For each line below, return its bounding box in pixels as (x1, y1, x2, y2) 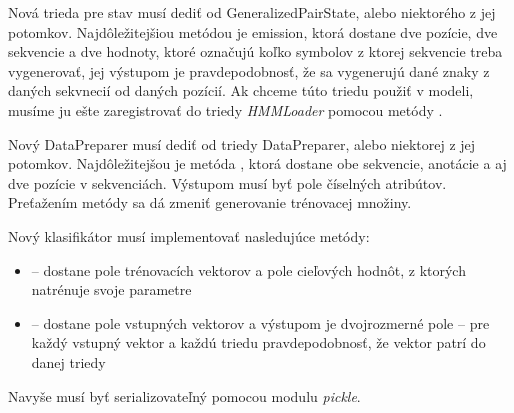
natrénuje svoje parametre (31, 279, 192, 300)
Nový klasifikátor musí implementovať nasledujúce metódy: (8, 225, 370, 246)
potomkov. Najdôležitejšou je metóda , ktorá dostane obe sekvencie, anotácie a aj (8, 153, 507, 174)
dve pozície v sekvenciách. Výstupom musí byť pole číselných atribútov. (8, 172, 447, 193)
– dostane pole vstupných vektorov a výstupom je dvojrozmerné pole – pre (31, 312, 490, 333)
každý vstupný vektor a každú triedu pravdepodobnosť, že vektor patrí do (31, 332, 486, 353)
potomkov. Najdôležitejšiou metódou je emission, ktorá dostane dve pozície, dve (8, 21, 498, 42)
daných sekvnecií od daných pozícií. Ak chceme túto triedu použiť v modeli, (8, 80, 474, 101)
